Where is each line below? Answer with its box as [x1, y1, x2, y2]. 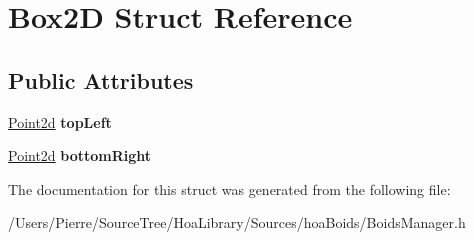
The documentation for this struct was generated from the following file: [8, 178, 451, 199]
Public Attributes [8, 64, 194, 95]
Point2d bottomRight [8, 145, 152, 166]
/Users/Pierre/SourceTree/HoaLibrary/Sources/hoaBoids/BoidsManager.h [8, 212, 466, 233]
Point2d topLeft [8, 111, 112, 132]
